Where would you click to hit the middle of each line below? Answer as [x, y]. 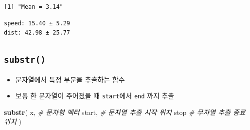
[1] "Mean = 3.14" [34, 7]
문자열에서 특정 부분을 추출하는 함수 [70, 79]
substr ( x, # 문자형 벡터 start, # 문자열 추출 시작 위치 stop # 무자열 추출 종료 [125, 112]
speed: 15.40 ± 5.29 [37, 23]
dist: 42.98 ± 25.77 [37, 33]
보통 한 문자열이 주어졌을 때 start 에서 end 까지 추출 [95, 96]
